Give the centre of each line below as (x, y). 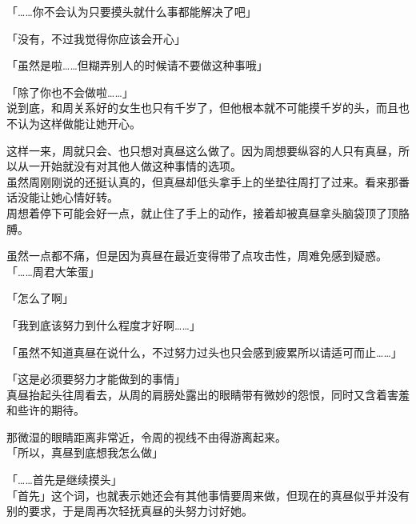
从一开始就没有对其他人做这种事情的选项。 (129, 166)
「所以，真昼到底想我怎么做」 (85, 452)
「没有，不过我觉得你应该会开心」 (96, 38)
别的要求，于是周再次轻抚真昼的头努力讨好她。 (130, 511)
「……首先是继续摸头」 (64, 480)
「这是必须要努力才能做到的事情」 (96, 379)
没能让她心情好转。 (68, 197)
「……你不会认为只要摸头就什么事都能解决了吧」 (132, 11)
